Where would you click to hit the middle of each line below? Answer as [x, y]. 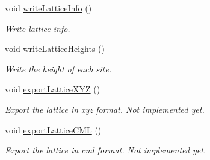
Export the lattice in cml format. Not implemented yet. [106, 150]
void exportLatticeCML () [53, 130]
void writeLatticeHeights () [55, 49]
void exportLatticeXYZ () [53, 89]
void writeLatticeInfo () [48, 8]
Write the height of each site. [58, 69]
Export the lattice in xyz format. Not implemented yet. [105, 109]
